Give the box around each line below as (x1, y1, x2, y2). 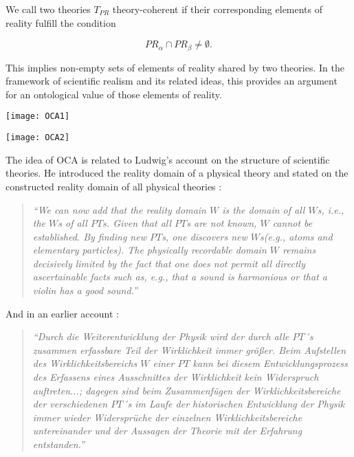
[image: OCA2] (5, 133, 70, 143)
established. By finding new (32, 229, 146, 243)
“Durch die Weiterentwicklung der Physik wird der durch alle (32, 329, 289, 344)
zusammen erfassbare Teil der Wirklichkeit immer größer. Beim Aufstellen (32, 342, 346, 357)
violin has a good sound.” (32, 283, 137, 298)
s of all (58, 216, 87, 230)
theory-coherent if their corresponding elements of (112, 2, 323, 16)
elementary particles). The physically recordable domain (32, 243, 267, 257)
